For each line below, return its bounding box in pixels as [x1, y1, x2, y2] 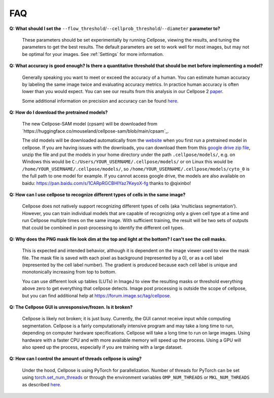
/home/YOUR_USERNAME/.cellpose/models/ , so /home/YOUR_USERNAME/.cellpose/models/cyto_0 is [22, 166, 250, 172]
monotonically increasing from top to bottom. [22, 269, 117, 275]
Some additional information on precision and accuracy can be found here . [22, 98, 179, 104]
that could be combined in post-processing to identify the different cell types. [22, 224, 185, 231]
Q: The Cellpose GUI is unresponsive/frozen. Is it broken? [9, 304, 133, 310]
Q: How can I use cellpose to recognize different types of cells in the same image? [9, 191, 186, 198]
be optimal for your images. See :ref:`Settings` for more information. [22, 51, 164, 57]
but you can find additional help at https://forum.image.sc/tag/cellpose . [22, 292, 171, 298]
